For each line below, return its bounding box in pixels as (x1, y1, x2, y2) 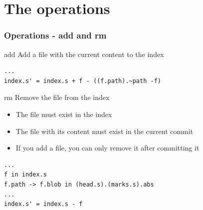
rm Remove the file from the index (4, 92, 110, 102)
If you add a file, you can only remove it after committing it (15, 142, 200, 153)
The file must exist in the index (15, 108, 112, 119)
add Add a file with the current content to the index (4, 48, 164, 59)
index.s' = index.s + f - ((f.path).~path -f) (4, 77, 161, 84)
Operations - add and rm (4, 29, 107, 41)
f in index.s (4, 171, 47, 178)
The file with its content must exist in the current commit (15, 125, 194, 136)
